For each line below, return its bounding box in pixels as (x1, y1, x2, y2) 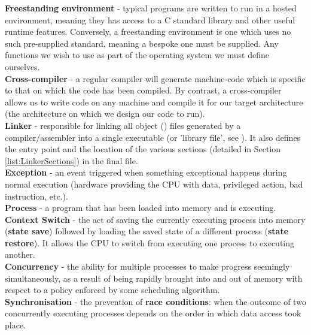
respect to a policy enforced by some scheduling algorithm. (5, 283, 220, 296)
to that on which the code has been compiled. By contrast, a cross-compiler (5, 84, 282, 96)
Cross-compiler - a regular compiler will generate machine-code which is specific (5, 72, 306, 84)
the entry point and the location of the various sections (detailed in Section (5, 143, 281, 155)
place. (5, 319, 26, 331)
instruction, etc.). (5, 189, 68, 202)
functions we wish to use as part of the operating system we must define (5, 49, 269, 61)
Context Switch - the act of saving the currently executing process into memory (5, 213, 306, 225)
